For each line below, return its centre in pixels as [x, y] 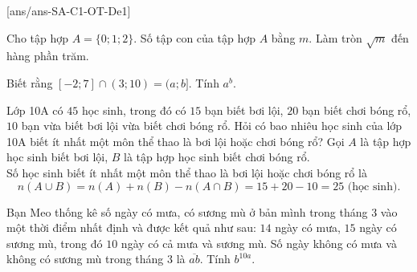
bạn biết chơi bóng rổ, [356, 110]
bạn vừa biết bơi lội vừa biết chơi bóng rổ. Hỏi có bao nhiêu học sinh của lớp [212, 126]
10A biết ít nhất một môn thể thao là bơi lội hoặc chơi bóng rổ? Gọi [176, 141]
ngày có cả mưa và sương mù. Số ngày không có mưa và [259, 243]
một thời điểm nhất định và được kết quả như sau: [131, 227]
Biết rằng [30, 82]
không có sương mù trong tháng [85, 259]
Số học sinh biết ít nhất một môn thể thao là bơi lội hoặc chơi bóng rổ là [187, 172]
